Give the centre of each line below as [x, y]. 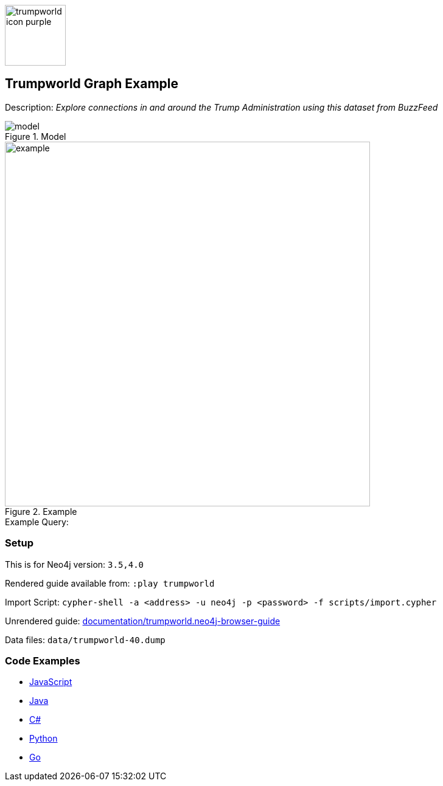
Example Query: [37, 522]
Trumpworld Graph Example [92, 84]
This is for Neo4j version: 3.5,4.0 [75, 564]
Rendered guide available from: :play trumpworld [110, 583]
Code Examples [43, 660]
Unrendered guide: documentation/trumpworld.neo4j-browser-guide [143, 621]
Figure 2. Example [41, 511]
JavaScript [51, 682]
